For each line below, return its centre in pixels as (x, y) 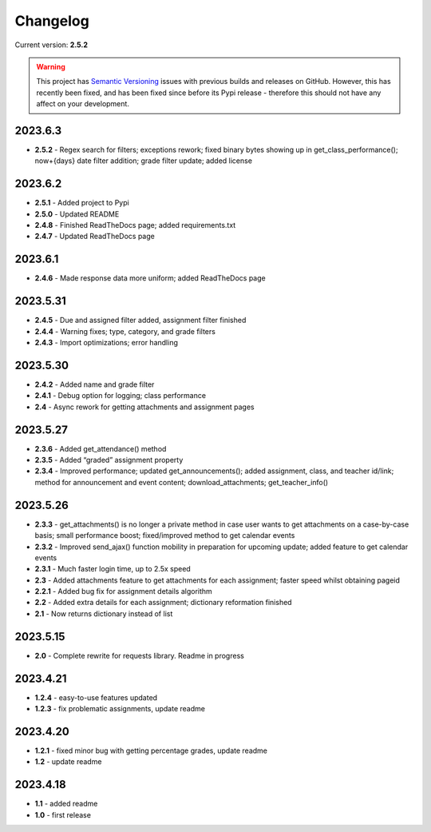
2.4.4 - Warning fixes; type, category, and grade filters (125, 331)
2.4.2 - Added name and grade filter (95, 384)
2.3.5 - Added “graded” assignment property (109, 460)
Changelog (52, 21)
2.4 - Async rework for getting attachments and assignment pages (144, 407)
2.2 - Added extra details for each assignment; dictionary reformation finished (163, 603)
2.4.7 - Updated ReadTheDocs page (95, 237)
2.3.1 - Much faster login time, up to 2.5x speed (113, 569)
